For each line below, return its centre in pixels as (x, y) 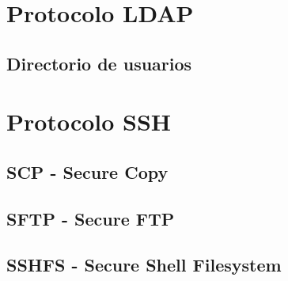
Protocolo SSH (89, 122)
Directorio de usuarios (99, 63)
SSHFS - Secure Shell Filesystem (144, 265)
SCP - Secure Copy (87, 171)
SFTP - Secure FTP (91, 218)
